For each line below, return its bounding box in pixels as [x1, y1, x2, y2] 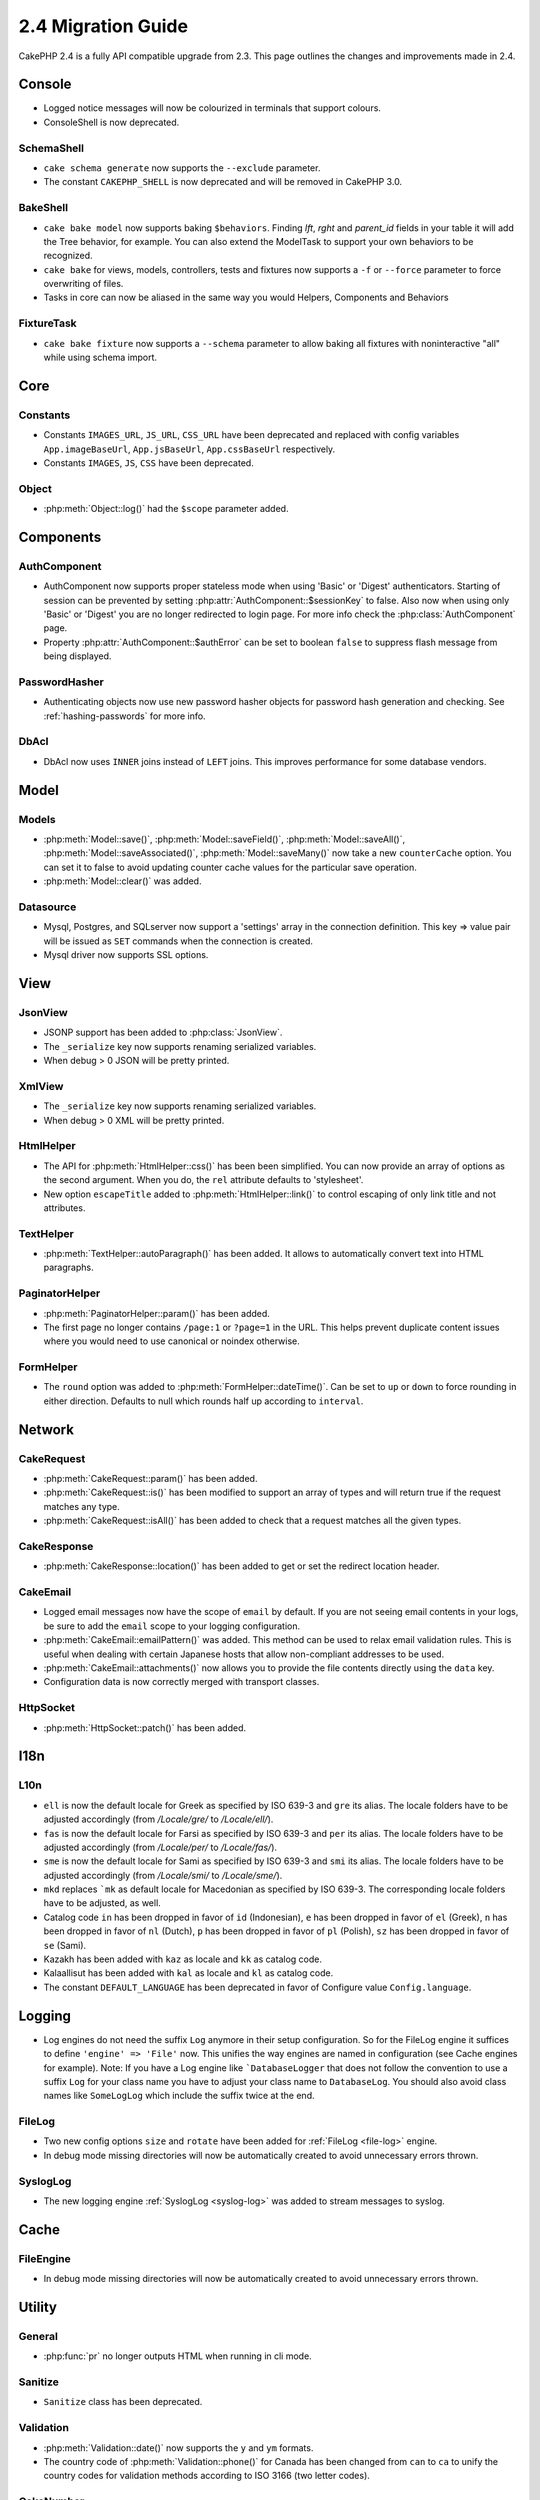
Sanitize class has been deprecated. [43, 2396, 203, 2408]
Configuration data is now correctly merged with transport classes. [43, 1676, 320, 1688]
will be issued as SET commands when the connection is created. [43, 935, 314, 947]
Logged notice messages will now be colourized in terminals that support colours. [43, 102, 382, 114]
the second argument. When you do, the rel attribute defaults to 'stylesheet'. [43, 1174, 364, 1186]
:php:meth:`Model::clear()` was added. [43, 875, 202, 887]
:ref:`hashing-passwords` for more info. [43, 710, 206, 722]
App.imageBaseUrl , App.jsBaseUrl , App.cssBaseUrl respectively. [43, 443, 336, 455]
